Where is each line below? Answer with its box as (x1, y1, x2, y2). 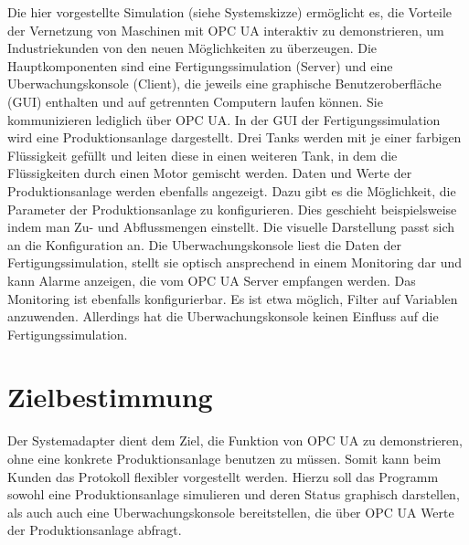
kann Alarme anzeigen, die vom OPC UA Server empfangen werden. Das (7, 270, 416, 289)
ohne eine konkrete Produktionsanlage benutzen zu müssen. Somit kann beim (7, 449, 442, 467)
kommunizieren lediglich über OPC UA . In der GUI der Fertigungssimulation (7, 110, 441, 129)
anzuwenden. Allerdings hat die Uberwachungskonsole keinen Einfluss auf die (7, 307, 439, 326)
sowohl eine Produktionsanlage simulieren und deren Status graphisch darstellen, (7, 485, 460, 504)
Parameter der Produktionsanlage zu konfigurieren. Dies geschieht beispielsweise (7, 199, 457, 218)
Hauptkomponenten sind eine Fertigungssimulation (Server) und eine (7, 56, 393, 75)
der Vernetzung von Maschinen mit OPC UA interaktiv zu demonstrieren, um (7, 20, 444, 39)
